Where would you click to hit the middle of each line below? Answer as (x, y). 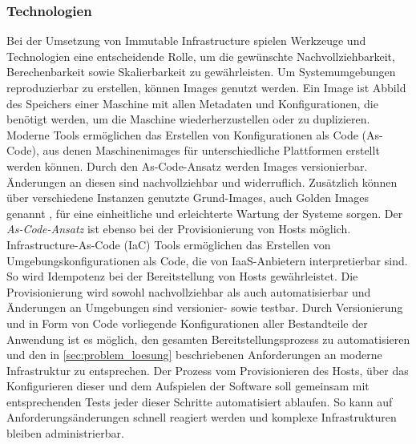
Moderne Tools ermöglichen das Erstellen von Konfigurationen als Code (182, 134)
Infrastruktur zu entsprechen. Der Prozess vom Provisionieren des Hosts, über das (208, 370)
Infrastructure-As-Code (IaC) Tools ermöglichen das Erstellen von (169, 244)
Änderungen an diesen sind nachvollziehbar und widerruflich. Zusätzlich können (202, 182)
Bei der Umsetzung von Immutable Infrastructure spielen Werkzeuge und (186, 40)
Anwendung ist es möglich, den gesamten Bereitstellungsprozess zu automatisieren (208, 339)
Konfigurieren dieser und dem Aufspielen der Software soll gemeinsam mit (188, 386)
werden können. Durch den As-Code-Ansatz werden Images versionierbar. (187, 165)
